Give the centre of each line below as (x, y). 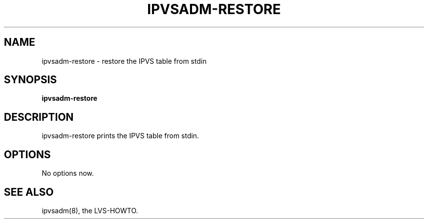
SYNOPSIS (31, 80)
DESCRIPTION (39, 117)
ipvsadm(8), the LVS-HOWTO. (90, 210)
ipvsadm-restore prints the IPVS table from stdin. (120, 136)
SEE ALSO (29, 192)
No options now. (68, 173)
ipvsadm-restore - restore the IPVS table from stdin (124, 61)
